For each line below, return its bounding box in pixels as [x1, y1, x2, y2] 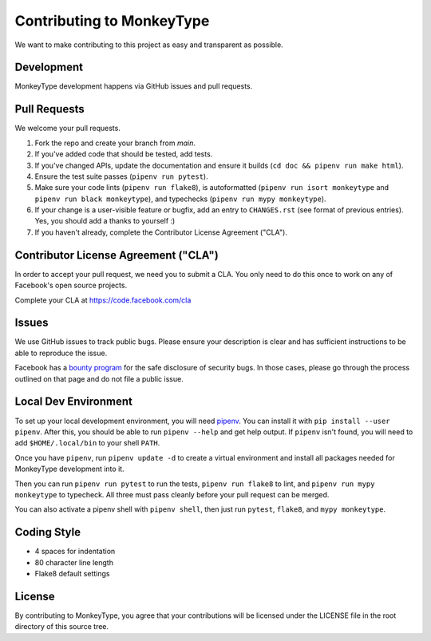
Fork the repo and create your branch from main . [34, 138, 196, 148]
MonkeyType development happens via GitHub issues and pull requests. [14, 81, 253, 91]
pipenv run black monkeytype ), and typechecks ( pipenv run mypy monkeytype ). [34, 194, 326, 204]
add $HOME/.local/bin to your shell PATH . [14, 438, 160, 448]
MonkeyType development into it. [14, 464, 125, 474]
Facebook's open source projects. [14, 280, 128, 291]
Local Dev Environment [14, 395, 133, 409]
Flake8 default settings [34, 568, 110, 578]
